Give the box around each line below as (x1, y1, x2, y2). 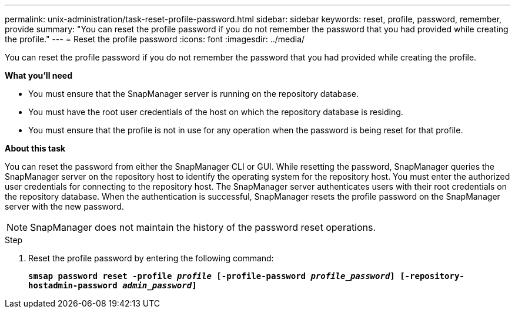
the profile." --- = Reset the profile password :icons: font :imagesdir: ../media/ (5, 34, 305, 44)
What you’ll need (5, 70, 72, 80)
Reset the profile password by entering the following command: (28, 253, 274, 263)
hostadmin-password (28, 281, 118, 290)
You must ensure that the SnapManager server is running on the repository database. (28, 89, 359, 99)
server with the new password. (5, 201, 124, 211)
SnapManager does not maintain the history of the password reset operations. (30, 221, 376, 233)
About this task (5, 143, 66, 153)
